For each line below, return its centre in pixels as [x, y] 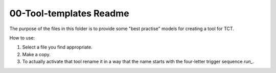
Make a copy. [36, 54]
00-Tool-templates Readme [70, 13]
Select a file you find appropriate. [57, 47]
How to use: [22, 38]
